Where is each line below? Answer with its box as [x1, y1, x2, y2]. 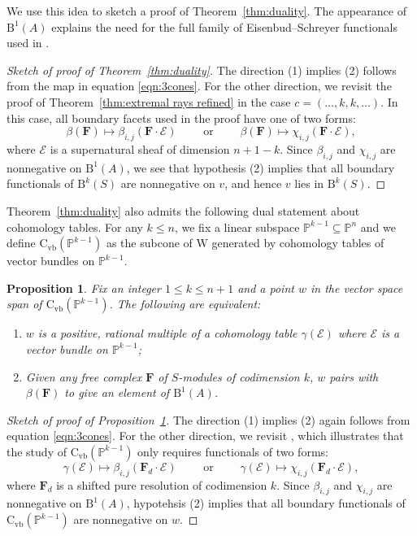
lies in [294, 175, 324, 192]
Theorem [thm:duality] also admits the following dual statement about [7, 202, 360, 219]
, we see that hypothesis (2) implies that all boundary [126, 159, 395, 176]
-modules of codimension [178, 368, 300, 385]
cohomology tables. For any [7, 218, 143, 235]
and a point [237, 279, 294, 296]
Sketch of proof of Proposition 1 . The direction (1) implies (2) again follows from [7, 411, 410, 428]
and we [360, 218, 396, 235]
